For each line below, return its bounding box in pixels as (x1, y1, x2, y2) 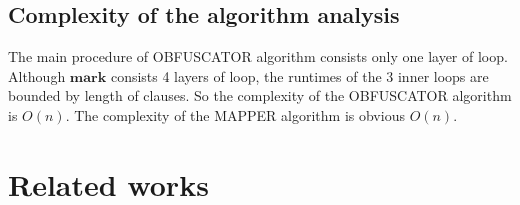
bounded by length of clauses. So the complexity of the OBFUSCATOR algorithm (8, 85, 512, 106)
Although (8, 65, 66, 86)
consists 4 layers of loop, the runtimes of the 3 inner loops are (110, 65, 489, 86)
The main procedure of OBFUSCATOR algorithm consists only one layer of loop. (8, 46, 508, 67)
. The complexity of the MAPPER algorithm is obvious (65, 104, 405, 125)
